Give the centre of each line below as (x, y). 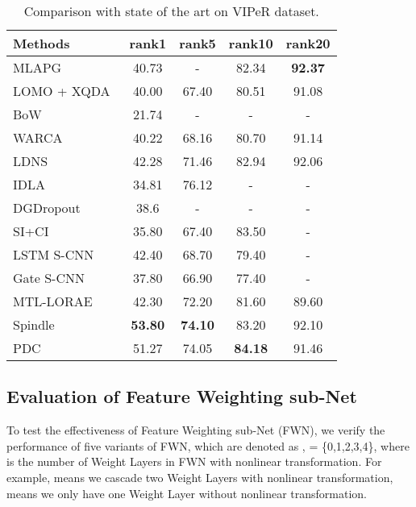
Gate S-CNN (49, 278)
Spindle (34, 324)
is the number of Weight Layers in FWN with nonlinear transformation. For (194, 461)
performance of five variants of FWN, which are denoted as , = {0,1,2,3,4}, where (208, 445)
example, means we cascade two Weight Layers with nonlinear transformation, (200, 477)
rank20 (308, 43)
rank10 (251, 43)
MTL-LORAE (53, 301)
